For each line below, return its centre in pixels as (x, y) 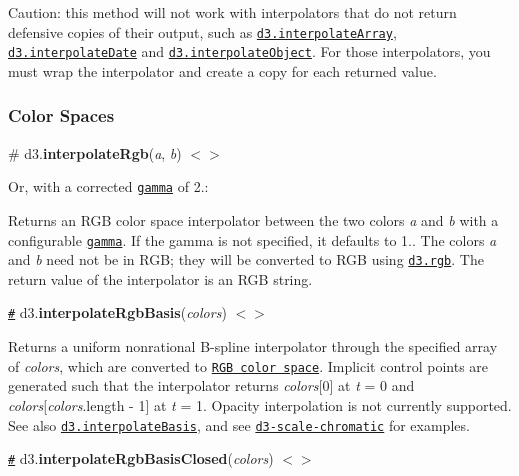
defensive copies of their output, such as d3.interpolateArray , (202, 31)
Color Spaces (61, 115)
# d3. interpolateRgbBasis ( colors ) (117, 312)
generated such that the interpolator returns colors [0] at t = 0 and (211, 385)
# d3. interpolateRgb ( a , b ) (95, 152)
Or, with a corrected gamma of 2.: (108, 186)
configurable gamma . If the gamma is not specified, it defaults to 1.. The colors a (252, 239)
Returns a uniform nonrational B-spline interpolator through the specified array (253, 346)
